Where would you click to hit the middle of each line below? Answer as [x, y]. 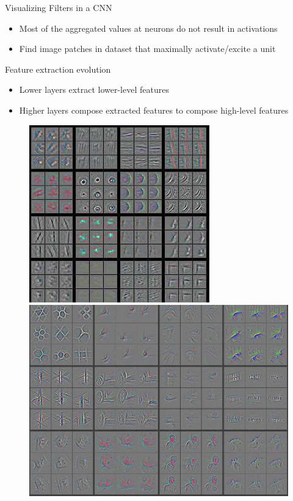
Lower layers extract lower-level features [94, 90]
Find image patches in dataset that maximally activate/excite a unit [147, 49]
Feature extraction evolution [58, 69]
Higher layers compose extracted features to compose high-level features [154, 110]
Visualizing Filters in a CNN [59, 7]
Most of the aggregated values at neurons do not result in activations [148, 28]
